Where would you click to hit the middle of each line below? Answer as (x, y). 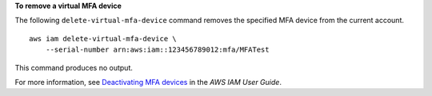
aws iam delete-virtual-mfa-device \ (103, 38)
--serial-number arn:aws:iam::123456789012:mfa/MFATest (157, 50)
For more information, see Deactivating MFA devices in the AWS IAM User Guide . (148, 82)
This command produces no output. (74, 67)
